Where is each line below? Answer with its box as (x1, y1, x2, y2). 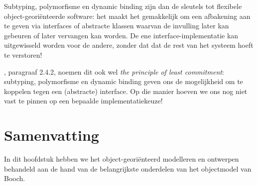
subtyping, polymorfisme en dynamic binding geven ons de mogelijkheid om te (4, 76, 243, 87)
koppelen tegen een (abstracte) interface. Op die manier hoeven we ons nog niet (4, 86, 248, 96)
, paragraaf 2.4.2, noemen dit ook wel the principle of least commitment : (4, 66, 224, 77)
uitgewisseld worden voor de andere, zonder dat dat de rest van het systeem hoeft (4, 40, 254, 50)
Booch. (4, 173, 25, 184)
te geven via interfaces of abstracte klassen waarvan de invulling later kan (4, 20, 229, 31)
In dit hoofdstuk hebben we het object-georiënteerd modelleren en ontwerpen (4, 154, 239, 164)
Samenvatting (4, 125, 99, 145)
